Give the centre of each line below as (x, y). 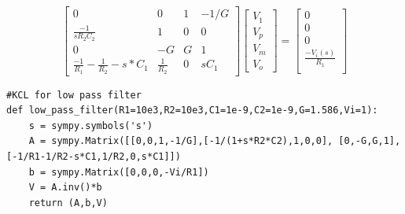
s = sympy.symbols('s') (91, 125)
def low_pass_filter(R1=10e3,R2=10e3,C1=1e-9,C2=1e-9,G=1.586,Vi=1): (192, 111)
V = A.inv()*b (65, 188)
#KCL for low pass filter (74, 95)
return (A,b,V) (68, 203)
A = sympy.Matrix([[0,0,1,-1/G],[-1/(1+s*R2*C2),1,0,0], (181, 141)
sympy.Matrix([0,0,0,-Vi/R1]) (130, 172)
